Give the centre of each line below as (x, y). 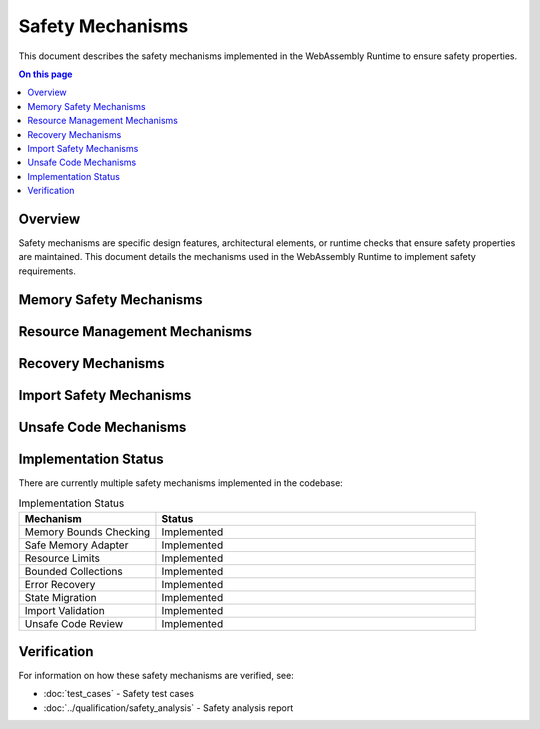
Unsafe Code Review (74, 623)
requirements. (47, 271)
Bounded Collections (74, 571)
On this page (45, 74)
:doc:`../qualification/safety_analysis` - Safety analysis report (168, 707)
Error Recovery (60, 584)
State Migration (60, 597)
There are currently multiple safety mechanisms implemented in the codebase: (181, 482)
